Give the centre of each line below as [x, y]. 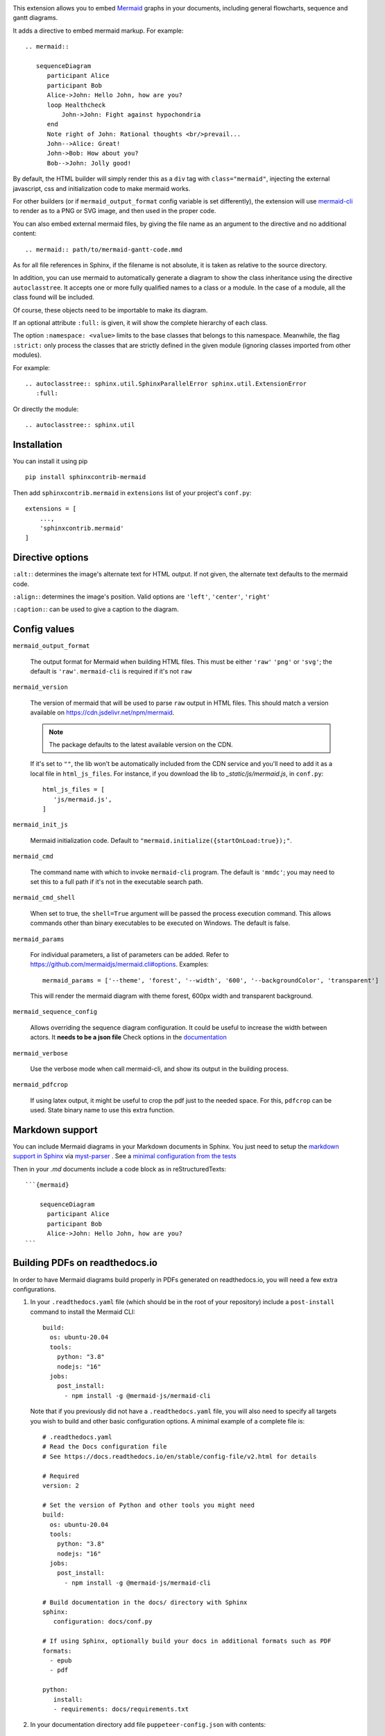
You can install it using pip [50, 461]
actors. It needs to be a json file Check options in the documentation [128, 1037]
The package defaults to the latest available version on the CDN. [141, 745]
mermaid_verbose [41, 1053]
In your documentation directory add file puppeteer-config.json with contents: [148, 1725]
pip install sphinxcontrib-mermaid [86, 477]
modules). [27, 355]
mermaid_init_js [41, 825]
